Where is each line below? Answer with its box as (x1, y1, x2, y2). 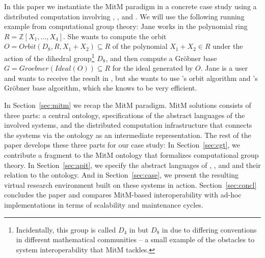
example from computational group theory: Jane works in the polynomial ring (4, 21, 248, 32)
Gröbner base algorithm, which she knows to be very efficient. (4, 82, 197, 93)
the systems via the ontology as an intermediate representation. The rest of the (4, 129, 251, 140)
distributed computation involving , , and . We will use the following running (4, 11, 245, 21)
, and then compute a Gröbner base (105, 52, 217, 63)
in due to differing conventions (162, 224, 257, 235)
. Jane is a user (200, 63, 248, 73)
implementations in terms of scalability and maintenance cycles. (4, 199, 203, 210)
